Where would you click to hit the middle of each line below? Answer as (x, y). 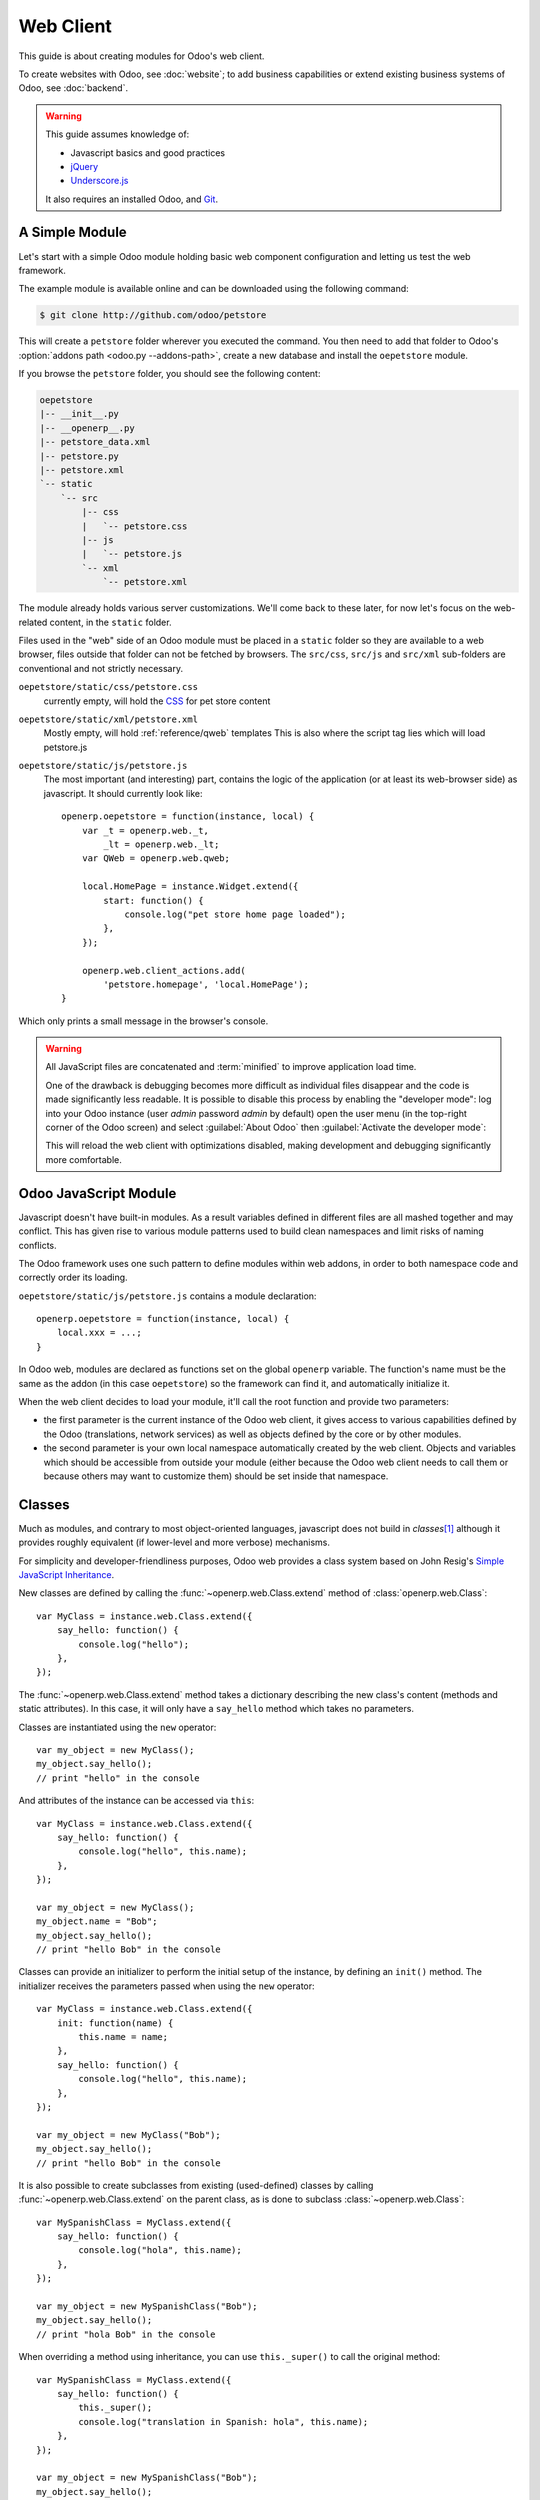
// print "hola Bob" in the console (126, 2334)
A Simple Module (72, 232)
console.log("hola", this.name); (160, 2250)
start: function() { (153, 900)
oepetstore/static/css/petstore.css (108, 687)
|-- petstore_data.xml (95, 442)
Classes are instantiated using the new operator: (117, 1727)
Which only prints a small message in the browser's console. (143, 1021)
